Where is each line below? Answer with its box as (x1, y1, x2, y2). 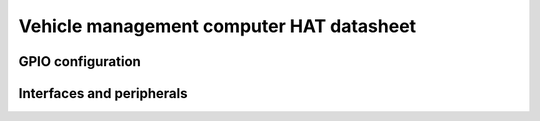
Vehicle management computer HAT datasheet (18, 15, 417, 37)
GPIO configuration (18, 53, 142, 70)
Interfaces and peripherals (18, 85, 188, 102)
